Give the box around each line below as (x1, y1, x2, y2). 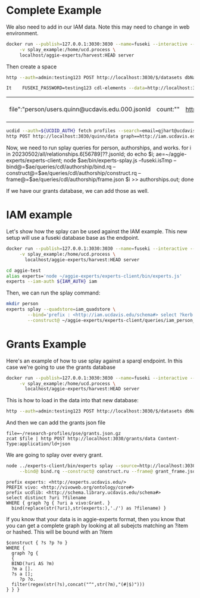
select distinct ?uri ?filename (6, 494, 86, 500)
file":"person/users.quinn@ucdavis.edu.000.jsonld (9, 105, 151, 114)
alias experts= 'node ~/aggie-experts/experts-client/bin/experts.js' (6, 273, 183, 279)
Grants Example (6, 337, 87, 351)
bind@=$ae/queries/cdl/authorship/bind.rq (6, 163, 112, 170)
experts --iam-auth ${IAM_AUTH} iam (6, 278, 97, 284)
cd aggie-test (6, 267, 42, 274)
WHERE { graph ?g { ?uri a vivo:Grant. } (6, 500, 111, 506)
